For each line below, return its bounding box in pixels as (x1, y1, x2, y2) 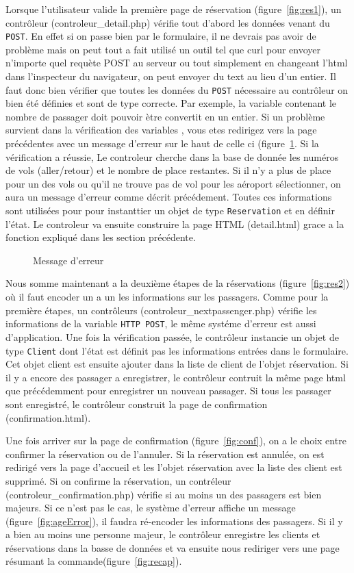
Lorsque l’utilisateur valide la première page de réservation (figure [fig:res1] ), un (5, 2, 342, 16)
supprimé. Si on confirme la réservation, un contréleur (5, 473, 231, 487)
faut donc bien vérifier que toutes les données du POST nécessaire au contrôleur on (5, 82, 349, 97)
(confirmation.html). (5, 410, 91, 424)
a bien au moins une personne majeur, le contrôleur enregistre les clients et (5, 527, 320, 542)
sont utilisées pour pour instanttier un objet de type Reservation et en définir (5, 203, 335, 218)
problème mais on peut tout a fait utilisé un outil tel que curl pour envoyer (5, 42, 320, 56)
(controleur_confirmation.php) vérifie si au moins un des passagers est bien (5, 487, 322, 501)
